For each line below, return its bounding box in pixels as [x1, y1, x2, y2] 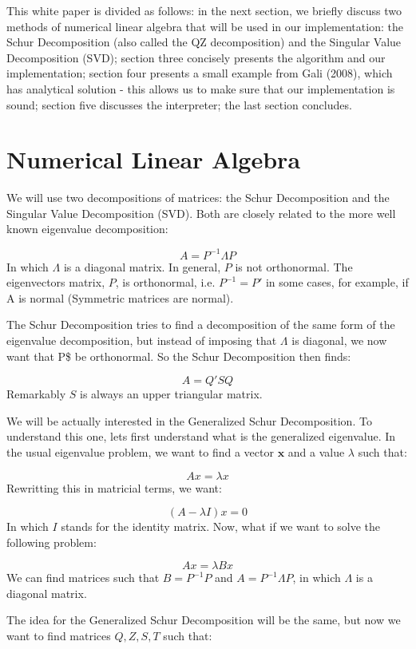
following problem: [6, 533, 97, 550]
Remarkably [6, 386, 66, 402]
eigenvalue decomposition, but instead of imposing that [6, 331, 277, 348]
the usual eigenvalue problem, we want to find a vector [6, 443, 274, 460]
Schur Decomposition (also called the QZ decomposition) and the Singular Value [6, 34, 402, 50]
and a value [287, 443, 345, 460]
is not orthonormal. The [235, 258, 353, 275]
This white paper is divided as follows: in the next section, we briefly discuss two [6, 2, 402, 18]
